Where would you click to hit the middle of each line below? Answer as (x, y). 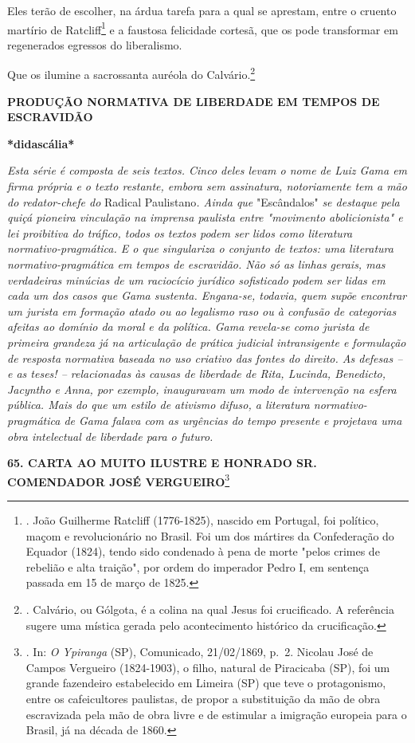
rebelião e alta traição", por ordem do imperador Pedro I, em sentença (198, 566)
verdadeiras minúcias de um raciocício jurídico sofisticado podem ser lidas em (196, 279)
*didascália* (41, 143)
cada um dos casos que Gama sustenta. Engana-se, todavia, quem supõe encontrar (207, 295)
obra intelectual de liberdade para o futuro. (110, 436)
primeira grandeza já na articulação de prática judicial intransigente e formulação (207, 342)
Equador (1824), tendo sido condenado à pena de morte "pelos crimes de (203, 551)
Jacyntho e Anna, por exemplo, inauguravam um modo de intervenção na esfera (202, 389)
